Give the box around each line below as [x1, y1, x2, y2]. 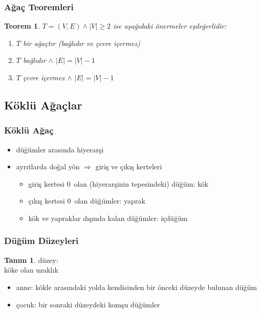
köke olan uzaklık [4, 264, 58, 275]
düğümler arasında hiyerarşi [16, 144, 104, 154]
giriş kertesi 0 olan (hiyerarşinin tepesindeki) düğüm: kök [28, 178, 209, 189]
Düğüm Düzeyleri [4, 234, 79, 247]
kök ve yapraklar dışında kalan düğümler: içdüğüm [28, 212, 188, 223]
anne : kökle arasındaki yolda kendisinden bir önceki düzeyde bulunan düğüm [16, 281, 257, 292]
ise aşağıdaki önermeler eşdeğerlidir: [113, 20, 227, 31]
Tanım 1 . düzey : [4, 254, 58, 265]
